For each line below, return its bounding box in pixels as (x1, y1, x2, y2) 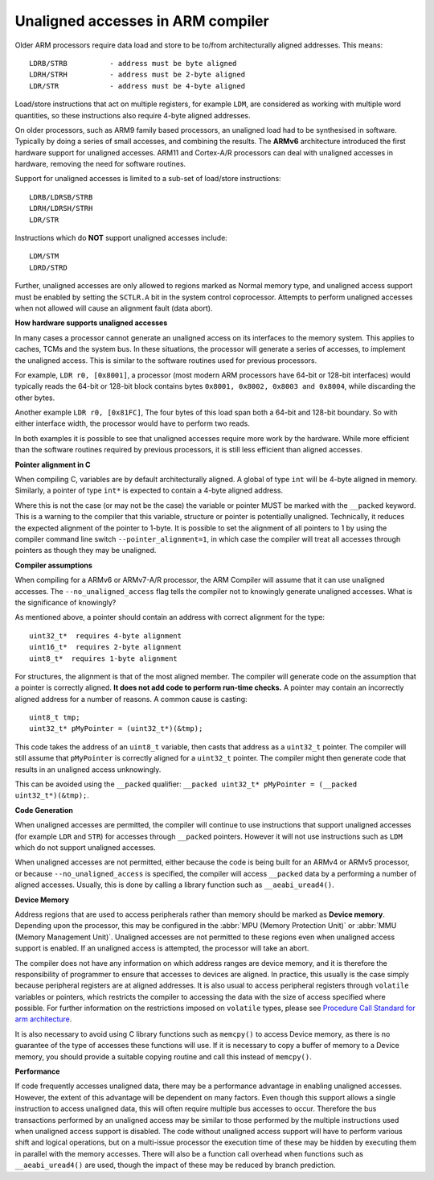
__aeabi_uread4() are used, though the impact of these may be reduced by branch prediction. (14, 1160, 337, 1170)
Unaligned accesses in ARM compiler (14, 12, 269, 30)
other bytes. (14, 393, 55, 402)
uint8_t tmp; (29, 713, 80, 722)
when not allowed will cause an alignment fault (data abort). (14, 303, 213, 313)
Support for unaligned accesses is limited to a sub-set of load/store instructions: (14, 174, 281, 184)
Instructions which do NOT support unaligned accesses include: (14, 233, 228, 243)
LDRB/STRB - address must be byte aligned (29, 59, 237, 68)
